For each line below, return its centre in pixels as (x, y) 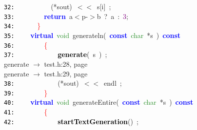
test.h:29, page (66, 73)
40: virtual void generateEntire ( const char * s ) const (99, 102)
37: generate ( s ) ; (56, 54)
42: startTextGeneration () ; (71, 121)
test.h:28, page (66, 64)
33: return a (38, 16)
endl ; (113, 83)
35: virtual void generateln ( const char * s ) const (92, 35)
